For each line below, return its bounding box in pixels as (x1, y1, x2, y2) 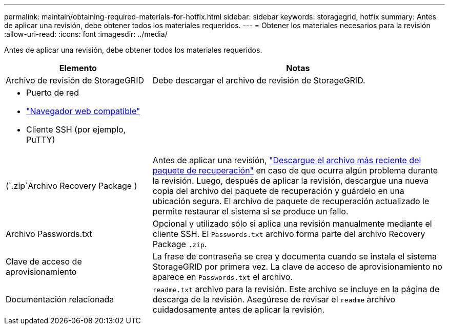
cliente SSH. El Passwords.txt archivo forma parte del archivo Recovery (152, 229, 425, 239)
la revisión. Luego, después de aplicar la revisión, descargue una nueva (152, 176, 428, 186)
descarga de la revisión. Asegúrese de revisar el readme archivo (152, 294, 395, 304)
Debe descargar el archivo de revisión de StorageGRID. (152, 75, 365, 85)
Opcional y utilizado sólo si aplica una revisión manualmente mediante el (152, 218, 432, 229)
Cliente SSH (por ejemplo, (26, 124, 126, 135)
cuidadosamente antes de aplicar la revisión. (152, 304, 325, 315)
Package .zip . (152, 239, 207, 249)
